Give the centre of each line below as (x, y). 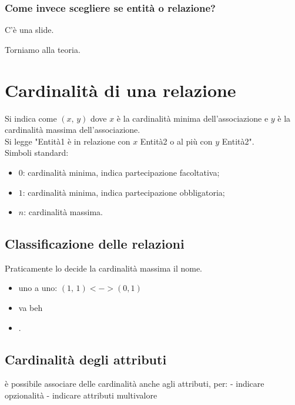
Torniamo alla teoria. (43, 49)
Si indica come (31, 118)
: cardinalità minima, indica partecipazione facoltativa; (121, 172)
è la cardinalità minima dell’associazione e (192, 118)
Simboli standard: (37, 153)
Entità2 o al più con (176, 141)
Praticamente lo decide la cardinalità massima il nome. (104, 268)
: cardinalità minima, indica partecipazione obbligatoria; (124, 192)
